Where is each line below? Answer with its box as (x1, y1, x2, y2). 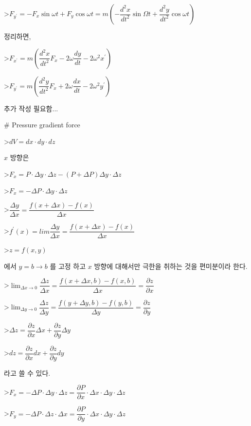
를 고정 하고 (50, 261, 86, 271)
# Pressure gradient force (4, 120, 80, 130)
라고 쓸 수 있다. (4, 367, 51, 378)
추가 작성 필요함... (4, 103, 58, 113)
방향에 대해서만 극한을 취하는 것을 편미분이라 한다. (94, 261, 248, 271)
